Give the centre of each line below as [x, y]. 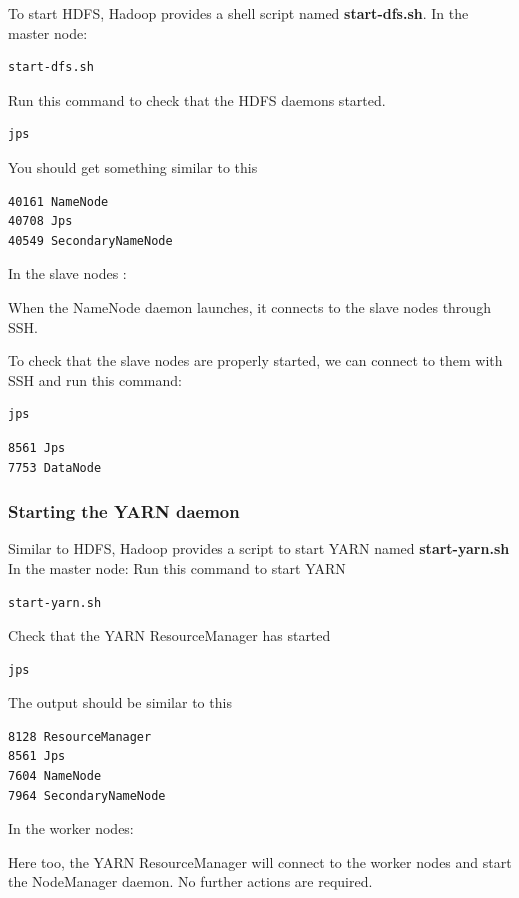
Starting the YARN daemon [124, 511]
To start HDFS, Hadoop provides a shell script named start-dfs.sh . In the [238, 13]
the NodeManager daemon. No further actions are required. [190, 881]
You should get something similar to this [133, 166]
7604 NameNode [55, 776]
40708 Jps [40, 221]
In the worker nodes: [71, 828]
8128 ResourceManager [80, 736]
